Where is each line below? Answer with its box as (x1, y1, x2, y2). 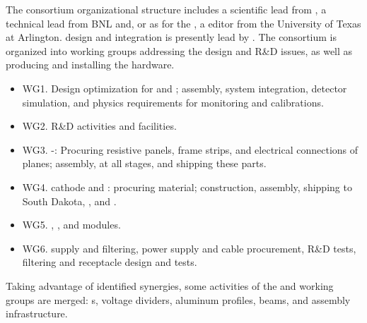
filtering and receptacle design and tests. (22, 255, 197, 269)
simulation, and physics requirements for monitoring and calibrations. (22, 95, 324, 109)
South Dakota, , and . (22, 193, 117, 208)
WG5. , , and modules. (22, 217, 121, 232)
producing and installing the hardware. (6, 57, 175, 72)
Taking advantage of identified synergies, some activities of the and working (6, 278, 334, 293)
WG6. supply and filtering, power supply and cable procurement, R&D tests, (22, 240, 356, 255)
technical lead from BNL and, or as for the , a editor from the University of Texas (6, 16, 361, 30)
